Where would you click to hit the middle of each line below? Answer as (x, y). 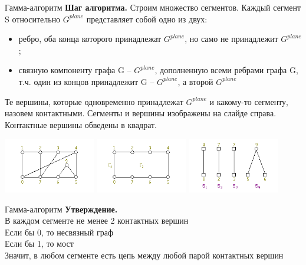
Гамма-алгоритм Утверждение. (61, 209)
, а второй (195, 81)
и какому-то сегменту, (249, 101)
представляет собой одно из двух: (147, 19)
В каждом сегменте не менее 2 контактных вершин (97, 220)
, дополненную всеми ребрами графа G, (226, 70)
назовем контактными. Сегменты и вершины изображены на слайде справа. (141, 113)
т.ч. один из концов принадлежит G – (86, 81)
